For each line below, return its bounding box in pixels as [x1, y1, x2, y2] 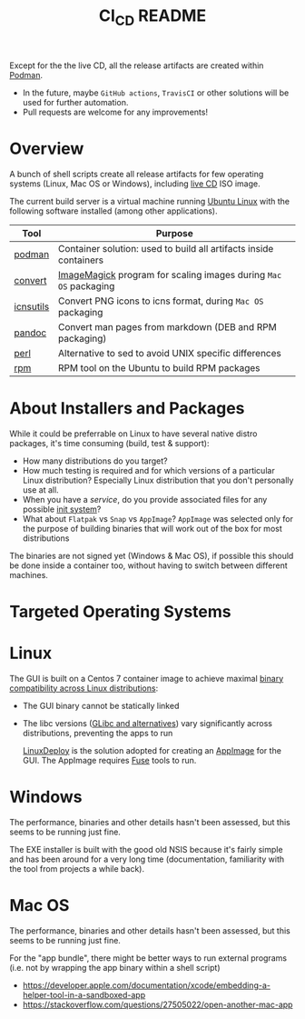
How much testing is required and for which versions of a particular [22, 465, 275, 475]
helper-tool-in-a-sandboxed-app [22, 989, 146, 1000]
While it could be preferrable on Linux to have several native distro [9, 428, 258, 439]
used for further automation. [22, 96, 129, 107]
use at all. [22, 484, 59, 495]
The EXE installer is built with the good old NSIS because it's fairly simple [9, 844, 283, 854]
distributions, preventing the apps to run [22, 727, 173, 738]
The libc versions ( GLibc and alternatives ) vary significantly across [22, 717, 272, 728]
